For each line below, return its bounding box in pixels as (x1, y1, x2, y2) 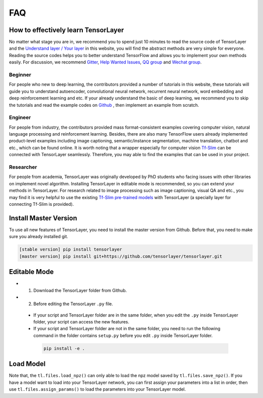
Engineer (9, 114, 31, 121)
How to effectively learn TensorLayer (9, 26, 124, 34)
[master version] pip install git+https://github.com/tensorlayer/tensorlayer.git (19, 254, 223, 259)
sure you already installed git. (9, 234, 68, 239)
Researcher (9, 164, 38, 171)
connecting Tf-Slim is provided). (9, 201, 74, 207)
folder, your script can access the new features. (33, 319, 130, 325)
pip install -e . (43, 345, 85, 351)
